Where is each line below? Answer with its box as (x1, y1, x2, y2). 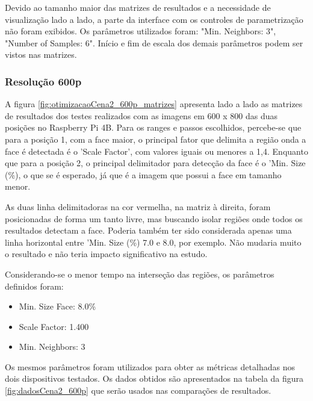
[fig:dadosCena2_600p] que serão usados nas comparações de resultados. (5, 384, 271, 397)
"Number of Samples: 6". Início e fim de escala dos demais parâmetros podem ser (5, 36, 303, 49)
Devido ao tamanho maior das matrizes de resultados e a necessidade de (5, 1, 271, 13)
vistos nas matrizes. (5, 48, 77, 61)
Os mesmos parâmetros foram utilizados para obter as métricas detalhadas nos (5, 360, 295, 373)
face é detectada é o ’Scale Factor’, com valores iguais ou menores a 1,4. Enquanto (5, 145, 308, 157)
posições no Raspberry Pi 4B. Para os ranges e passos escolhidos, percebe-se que (5, 121, 302, 134)
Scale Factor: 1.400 (19, 320, 89, 332)
